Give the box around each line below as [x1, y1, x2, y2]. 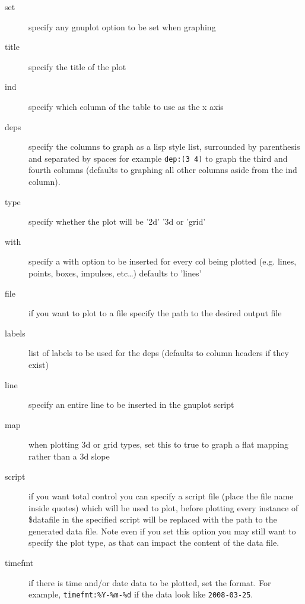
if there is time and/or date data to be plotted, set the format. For [28, 576, 271, 589]
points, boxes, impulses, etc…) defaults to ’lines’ [28, 266, 202, 279]
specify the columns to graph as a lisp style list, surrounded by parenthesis [28, 140, 300, 153]
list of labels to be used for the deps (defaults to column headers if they [28, 347, 289, 359]
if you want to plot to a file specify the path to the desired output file [28, 307, 282, 319]
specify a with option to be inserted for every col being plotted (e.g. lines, [28, 255, 297, 268]
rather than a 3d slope [28, 449, 110, 462]
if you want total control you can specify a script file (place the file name [28, 490, 294, 502]
